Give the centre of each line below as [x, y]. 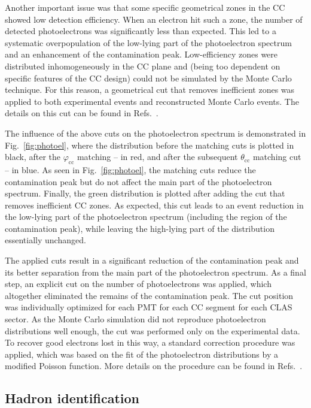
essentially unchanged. [45, 240]
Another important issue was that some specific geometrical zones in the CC [145, 7]
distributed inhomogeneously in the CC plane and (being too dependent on [143, 66]
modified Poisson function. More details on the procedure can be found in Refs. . [154, 366]
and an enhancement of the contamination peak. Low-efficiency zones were [141, 54]
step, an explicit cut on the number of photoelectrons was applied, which [138, 284]
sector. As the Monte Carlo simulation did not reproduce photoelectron [135, 319]
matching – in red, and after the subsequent [157, 157]
